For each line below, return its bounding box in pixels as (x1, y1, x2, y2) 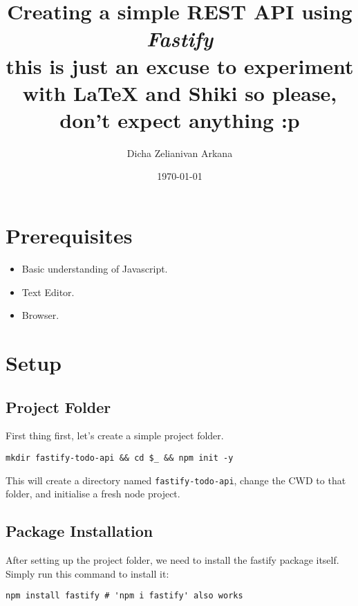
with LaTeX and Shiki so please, (22, 78, 337, 107)
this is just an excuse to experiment (6, 51, 354, 80)
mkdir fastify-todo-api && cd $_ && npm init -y (6, 452, 234, 463)
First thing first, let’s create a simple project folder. (6, 428, 224, 443)
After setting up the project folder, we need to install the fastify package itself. (6, 553, 339, 567)
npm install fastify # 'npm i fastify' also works (6, 591, 243, 601)
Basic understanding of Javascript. (21, 261, 168, 275)
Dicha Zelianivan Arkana (126, 145, 233, 160)
